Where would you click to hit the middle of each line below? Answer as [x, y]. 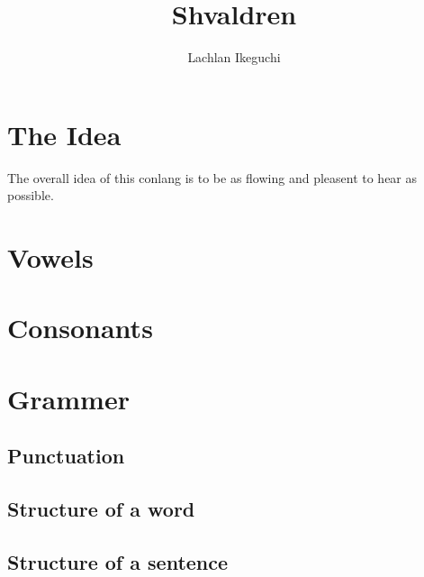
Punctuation [66, 456]
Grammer [68, 398]
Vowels [50, 257]
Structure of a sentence [118, 561]
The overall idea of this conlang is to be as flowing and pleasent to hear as [212, 177]
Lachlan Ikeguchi [234, 57]
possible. [31, 195]
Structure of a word [101, 509]
